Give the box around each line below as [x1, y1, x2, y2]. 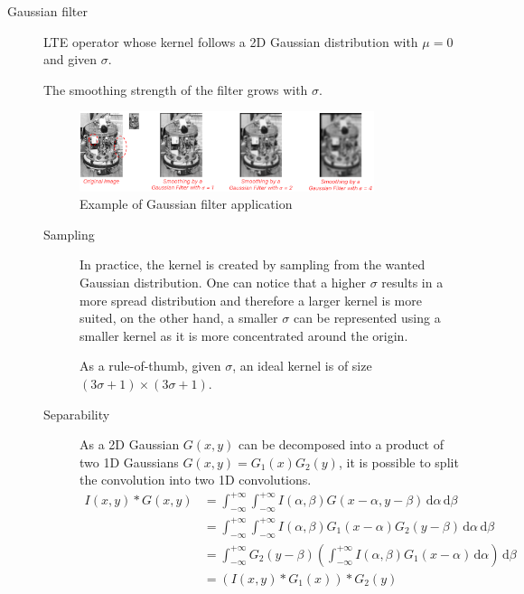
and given [43, 50, 98, 69]
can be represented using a [293, 308, 441, 327]
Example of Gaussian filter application [80, 194, 293, 213]
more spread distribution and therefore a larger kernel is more [80, 290, 422, 309]
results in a [381, 273, 444, 292]
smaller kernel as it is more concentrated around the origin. [80, 325, 408, 344]
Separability [43, 404, 110, 423]
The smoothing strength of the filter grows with [43, 80, 308, 99]
